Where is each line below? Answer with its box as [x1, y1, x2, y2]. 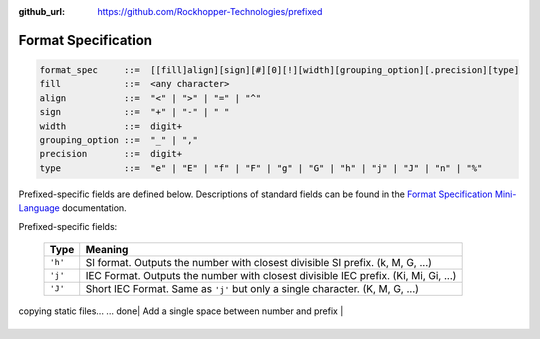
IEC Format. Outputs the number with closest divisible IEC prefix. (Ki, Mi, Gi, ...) [85, 268, 457, 282]
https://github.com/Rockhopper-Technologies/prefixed [97, 6, 323, 17]
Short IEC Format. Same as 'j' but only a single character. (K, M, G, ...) [85, 281, 420, 295]
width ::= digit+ [39, 120, 183, 132]
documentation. [61, 202, 127, 214]
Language [18, 202, 60, 214]
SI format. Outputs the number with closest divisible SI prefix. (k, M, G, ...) [85, 255, 432, 269]
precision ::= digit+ [39, 148, 183, 160]
